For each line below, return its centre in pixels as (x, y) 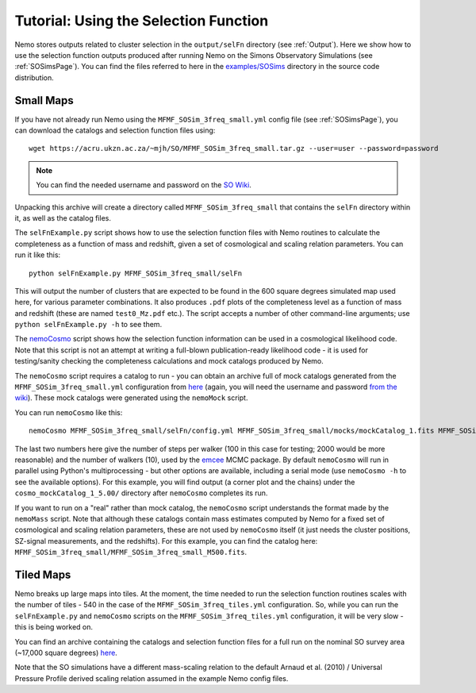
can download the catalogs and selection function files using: (115, 130)
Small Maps (44, 100)
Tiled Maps (43, 574)
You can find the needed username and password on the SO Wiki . (144, 185)
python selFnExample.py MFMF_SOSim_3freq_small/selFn (135, 273)
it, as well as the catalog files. (63, 218)
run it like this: (38, 255)
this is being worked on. (54, 627)
